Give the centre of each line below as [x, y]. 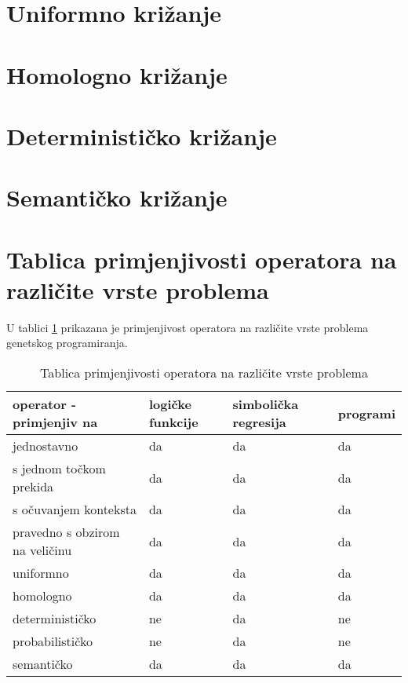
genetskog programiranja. [67, 343]
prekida [33, 486]
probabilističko [53, 641]
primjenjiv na [55, 422]
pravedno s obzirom [66, 532]
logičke [170, 404]
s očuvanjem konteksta [75, 509]
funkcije [173, 422]
